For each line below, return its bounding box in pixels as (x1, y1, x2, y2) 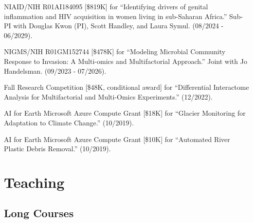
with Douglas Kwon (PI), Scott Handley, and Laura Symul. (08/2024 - (13, 20, 224, 31)
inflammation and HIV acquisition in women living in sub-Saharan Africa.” (4, 11, 227, 21)
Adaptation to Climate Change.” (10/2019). (4, 117, 134, 127)
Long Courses (4, 205, 74, 221)
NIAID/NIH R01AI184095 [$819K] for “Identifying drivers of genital (4, 1, 208, 11)
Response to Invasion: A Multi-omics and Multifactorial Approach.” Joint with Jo (4, 56, 247, 66)
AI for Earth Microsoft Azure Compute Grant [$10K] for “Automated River (4, 134, 230, 144)
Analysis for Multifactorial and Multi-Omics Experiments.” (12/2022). (4, 91, 213, 101)
